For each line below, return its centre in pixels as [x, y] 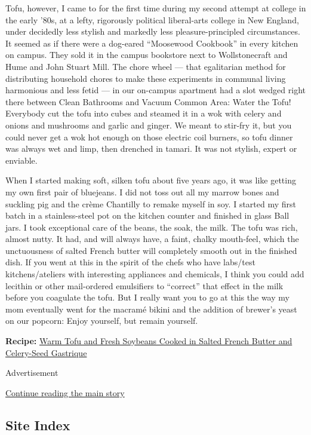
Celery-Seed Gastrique [46, 352]
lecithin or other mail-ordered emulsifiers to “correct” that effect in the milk [144, 285]
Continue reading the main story [65, 392]
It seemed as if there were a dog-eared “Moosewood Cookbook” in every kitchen [152, 43]
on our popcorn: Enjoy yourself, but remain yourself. [102, 321]
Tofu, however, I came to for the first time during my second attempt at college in [156, 8]
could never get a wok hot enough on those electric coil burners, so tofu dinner [149, 137]
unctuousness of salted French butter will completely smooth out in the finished [151, 250]
